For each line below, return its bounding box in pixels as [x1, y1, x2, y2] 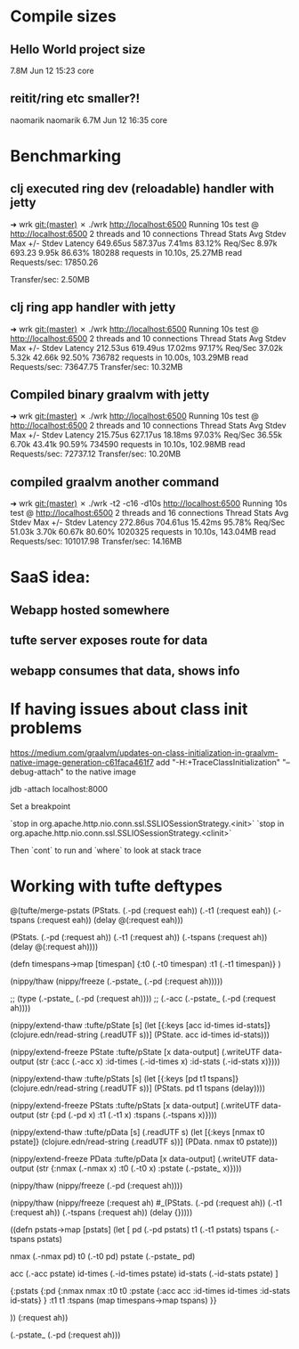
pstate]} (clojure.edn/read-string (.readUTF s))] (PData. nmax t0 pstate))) [10, 1136, 279, 1147]
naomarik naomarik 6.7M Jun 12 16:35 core [10, 114, 168, 126]
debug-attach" [10, 766, 65, 777]
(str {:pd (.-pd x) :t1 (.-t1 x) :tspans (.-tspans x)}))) [36, 1109, 217, 1120]
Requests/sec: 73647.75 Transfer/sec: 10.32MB [10, 361, 183, 372]
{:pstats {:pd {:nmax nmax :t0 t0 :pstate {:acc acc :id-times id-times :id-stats [10, 1286, 291, 1296]
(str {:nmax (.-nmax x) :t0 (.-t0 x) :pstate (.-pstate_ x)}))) [36, 1163, 243, 1173]
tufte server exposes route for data [10, 633, 208, 648]
